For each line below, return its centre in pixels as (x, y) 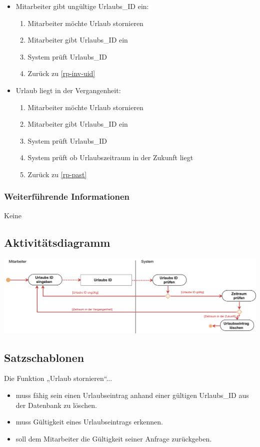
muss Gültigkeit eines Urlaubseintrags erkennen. (89, 422)
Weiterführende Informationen (67, 196)
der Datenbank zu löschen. (56, 405)
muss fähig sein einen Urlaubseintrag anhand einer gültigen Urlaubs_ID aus (132, 395)
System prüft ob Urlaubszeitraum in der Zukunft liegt (110, 157)
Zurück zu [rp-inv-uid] (61, 73)
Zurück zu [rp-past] (57, 174)
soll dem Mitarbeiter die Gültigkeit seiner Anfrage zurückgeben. (114, 438)
